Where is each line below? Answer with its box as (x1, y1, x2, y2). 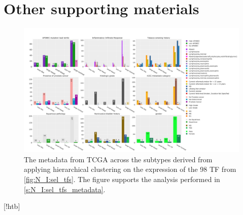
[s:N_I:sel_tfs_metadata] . (24, 184, 106, 194)
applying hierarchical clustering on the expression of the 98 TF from (24, 164, 236, 174)
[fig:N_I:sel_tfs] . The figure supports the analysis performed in (24, 174, 220, 185)
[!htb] (4, 201, 20, 211)
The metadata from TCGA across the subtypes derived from (24, 154, 213, 164)
